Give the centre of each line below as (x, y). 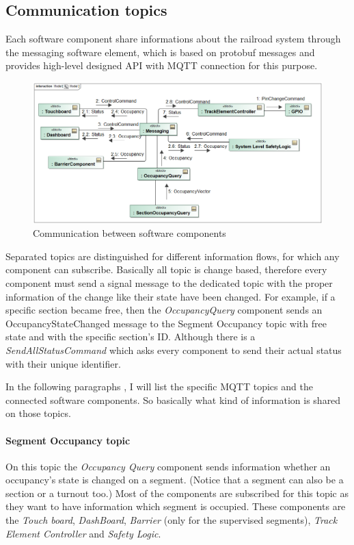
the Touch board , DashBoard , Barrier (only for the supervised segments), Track (172, 520)
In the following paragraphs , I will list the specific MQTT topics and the (159, 386)
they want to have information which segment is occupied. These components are (176, 506)
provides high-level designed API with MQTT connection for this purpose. (162, 65)
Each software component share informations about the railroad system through (173, 39)
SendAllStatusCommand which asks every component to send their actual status (174, 350)
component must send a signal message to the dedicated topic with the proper (169, 282)
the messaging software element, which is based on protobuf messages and (160, 52)
